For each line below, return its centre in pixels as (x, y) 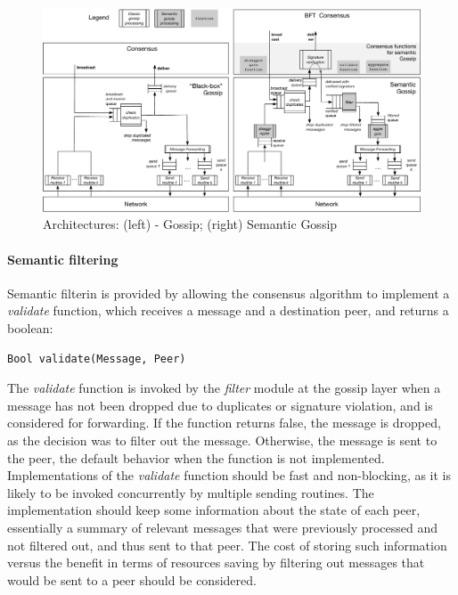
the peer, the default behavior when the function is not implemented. (196, 457)
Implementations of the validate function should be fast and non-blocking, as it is (229, 475)
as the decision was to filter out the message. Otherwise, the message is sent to (222, 440)
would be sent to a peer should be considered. (132, 579)
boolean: (30, 327)
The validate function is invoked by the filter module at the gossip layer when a (224, 388)
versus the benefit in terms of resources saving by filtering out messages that (216, 562)
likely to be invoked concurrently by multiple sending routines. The (191, 492)
